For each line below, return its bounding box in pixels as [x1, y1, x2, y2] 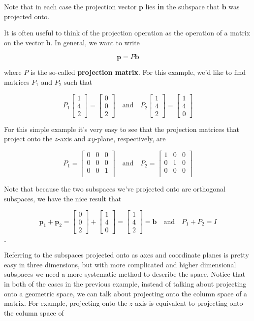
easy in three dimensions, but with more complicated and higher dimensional [4, 259, 236, 269]
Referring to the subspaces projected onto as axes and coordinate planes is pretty [4, 250, 249, 260]
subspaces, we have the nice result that [4, 193, 122, 203]
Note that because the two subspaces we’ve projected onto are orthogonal [4, 183, 225, 193]
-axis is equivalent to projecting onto [132, 298, 243, 308]
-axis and [58, 133, 86, 144]
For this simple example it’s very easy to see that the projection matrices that [4, 124, 239, 134]
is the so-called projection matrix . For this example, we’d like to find [31, 67, 246, 77]
